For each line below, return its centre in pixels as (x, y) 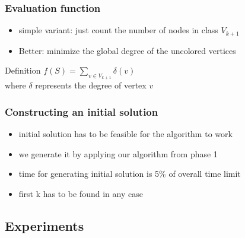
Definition (23, 70)
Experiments (44, 226)
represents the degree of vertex (91, 85)
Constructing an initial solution (82, 111)
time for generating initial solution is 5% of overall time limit (130, 174)
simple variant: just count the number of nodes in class (118, 30)
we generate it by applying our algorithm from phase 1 (118, 153)
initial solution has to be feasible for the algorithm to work (125, 134)
